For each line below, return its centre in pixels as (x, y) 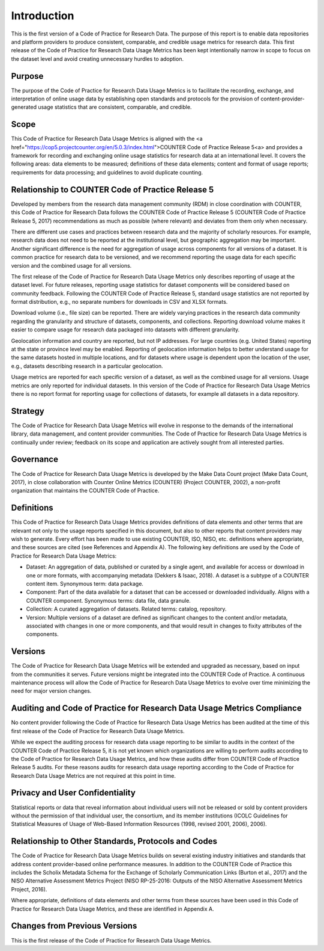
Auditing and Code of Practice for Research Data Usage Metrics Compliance (157, 708)
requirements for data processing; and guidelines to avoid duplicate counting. (107, 172)
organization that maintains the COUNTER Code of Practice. (85, 491)
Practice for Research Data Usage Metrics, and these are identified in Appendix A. (112, 909)
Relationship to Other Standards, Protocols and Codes (114, 841)
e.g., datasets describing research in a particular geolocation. (87, 366)
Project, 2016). (29, 889)
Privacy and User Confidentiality (73, 793)
